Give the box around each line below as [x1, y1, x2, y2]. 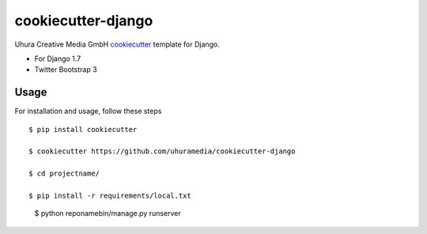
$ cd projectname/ [28, 169, 100, 178]
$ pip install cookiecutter [28, 125, 138, 134]
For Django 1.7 [34, 54, 81, 63]
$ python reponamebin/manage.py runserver [34, 209, 181, 218]
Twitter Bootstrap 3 [34, 65, 98, 74]
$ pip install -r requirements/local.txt [28, 191, 191, 200]
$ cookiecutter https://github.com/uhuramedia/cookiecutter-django [28, 147, 296, 156]
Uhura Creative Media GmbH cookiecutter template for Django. [14, 40, 221, 49]
